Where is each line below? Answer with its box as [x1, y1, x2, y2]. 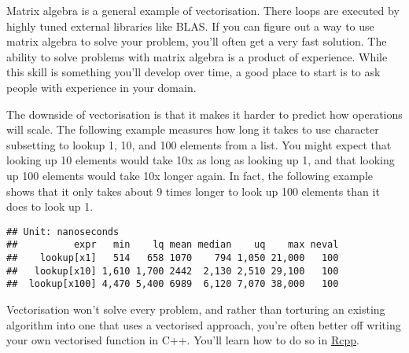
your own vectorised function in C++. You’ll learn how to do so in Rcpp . [6, 332, 359, 348]
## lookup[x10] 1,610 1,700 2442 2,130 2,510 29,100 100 [6, 265, 339, 277]
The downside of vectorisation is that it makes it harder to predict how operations [6, 105, 403, 122]
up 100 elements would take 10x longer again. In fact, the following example [6, 167, 373, 183]
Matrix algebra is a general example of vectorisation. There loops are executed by [6, 2, 400, 18]
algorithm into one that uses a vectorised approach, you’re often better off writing [6, 316, 401, 333]
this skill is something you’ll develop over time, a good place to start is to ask [6, 64, 381, 80]
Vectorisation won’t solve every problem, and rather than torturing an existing [6, 301, 385, 317]
